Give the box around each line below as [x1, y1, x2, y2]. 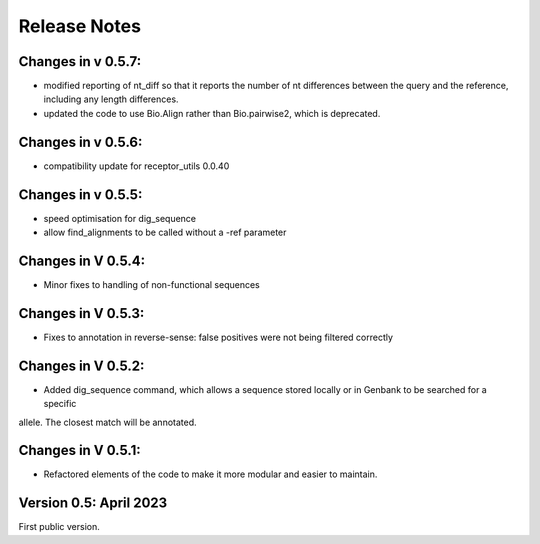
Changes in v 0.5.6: [18, 133, 143, 150]
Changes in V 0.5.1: [18, 442, 141, 459]
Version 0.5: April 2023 [18, 495, 168, 512]
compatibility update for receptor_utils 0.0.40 [43, 160, 230, 172]
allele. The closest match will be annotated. [18, 416, 197, 428]
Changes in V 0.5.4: [18, 252, 146, 269]
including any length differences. [43, 93, 179, 105]
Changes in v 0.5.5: [18, 186, 143, 203]
